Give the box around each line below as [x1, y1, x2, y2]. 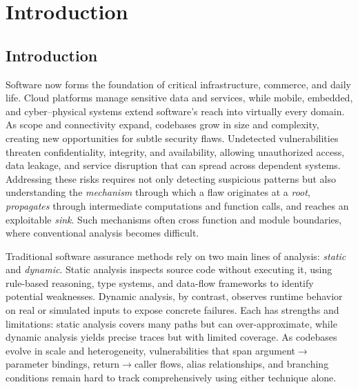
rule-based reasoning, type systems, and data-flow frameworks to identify [6, 275, 314, 290]
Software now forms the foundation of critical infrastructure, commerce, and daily [6, 77, 351, 91]
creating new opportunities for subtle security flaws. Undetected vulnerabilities [6, 130, 339, 145]
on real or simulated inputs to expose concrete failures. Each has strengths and [6, 303, 339, 317]
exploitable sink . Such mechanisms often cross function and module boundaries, [6, 212, 342, 226]
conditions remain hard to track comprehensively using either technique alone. [6, 370, 337, 385]
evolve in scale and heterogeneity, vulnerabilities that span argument [6, 343, 295, 357]
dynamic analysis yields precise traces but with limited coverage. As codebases [6, 330, 337, 344]
